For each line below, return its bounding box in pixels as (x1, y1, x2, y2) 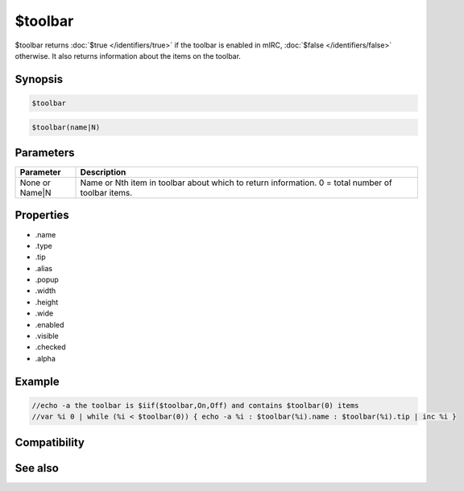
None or (19, 177, 52, 188)
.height (35, 297, 59, 307)
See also (14, 461, 60, 475)
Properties (14, 208, 69, 222)
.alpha (35, 353, 56, 363)
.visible (35, 331, 60, 341)
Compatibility (14, 435, 85, 449)
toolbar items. (80, 188, 133, 199)
